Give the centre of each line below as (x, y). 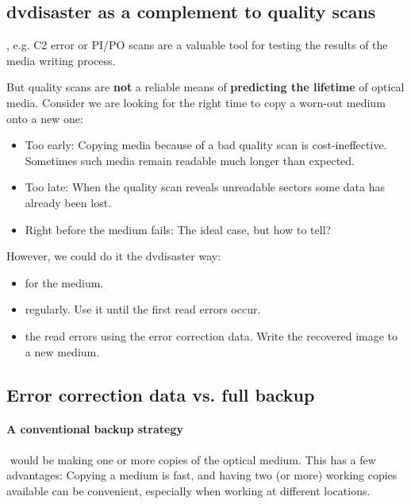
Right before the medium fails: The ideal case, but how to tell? (178, 229)
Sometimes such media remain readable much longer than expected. (190, 160)
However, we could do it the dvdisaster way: (114, 256)
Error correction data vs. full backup (161, 394)
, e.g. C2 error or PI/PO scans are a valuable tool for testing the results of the (197, 45)
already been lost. (68, 202)
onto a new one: (45, 118)
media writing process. (61, 60)
